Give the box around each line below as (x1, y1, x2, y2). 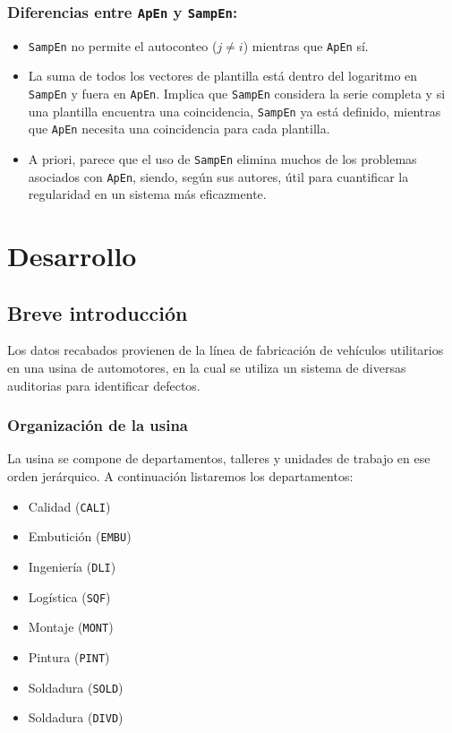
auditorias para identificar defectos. (7, 375, 200, 394)
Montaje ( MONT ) (28, 617, 114, 636)
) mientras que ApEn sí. (243, 36, 369, 55)
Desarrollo (7, 237, 137, 274)
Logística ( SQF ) (28, 587, 111, 606)
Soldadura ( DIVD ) (28, 708, 124, 727)
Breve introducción (7, 298, 188, 326)
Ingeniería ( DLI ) (28, 556, 116, 575)
